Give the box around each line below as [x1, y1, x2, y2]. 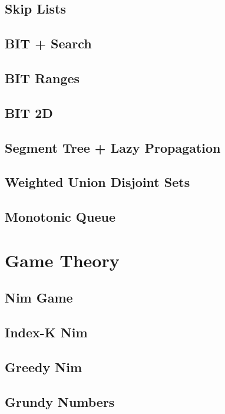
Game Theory [5, 248, 120, 272]
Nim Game [5, 288, 73, 307]
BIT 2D [5, 103, 53, 121]
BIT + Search [5, 34, 92, 52]
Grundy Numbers [5, 392, 115, 410]
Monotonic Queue [5, 208, 115, 226]
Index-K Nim [5, 323, 88, 341]
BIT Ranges [5, 68, 80, 87]
